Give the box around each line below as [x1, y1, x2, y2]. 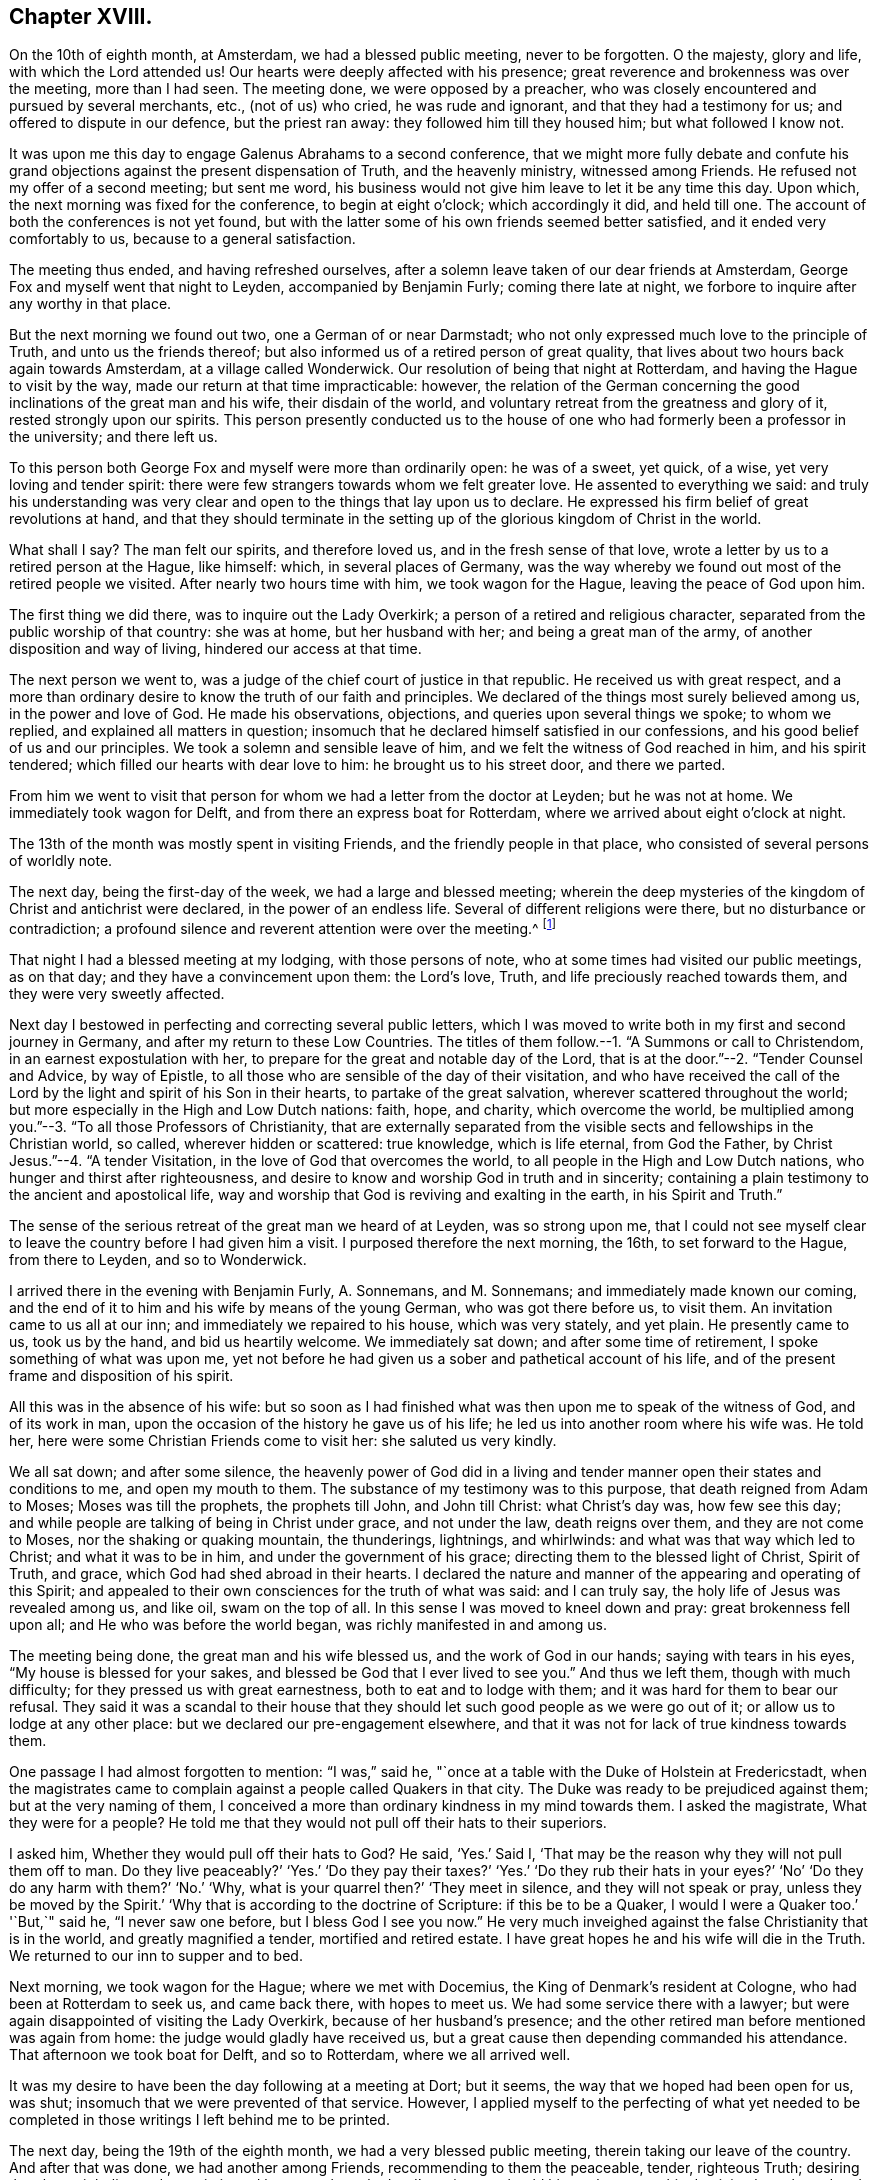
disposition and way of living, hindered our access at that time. [9, 640, 422, 658]
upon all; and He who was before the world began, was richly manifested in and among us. [9, 1616, 607, 1634]
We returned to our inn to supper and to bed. [9, 1947, 303, 1965]
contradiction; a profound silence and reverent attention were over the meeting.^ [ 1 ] [9, 917, 556, 938]
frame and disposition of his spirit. [9, 1367, 234, 1385]
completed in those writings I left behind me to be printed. [9, 2111, 390, 2129]
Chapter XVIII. [9, 4, 153, 29]
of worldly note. [9, 852, 113, 870]
